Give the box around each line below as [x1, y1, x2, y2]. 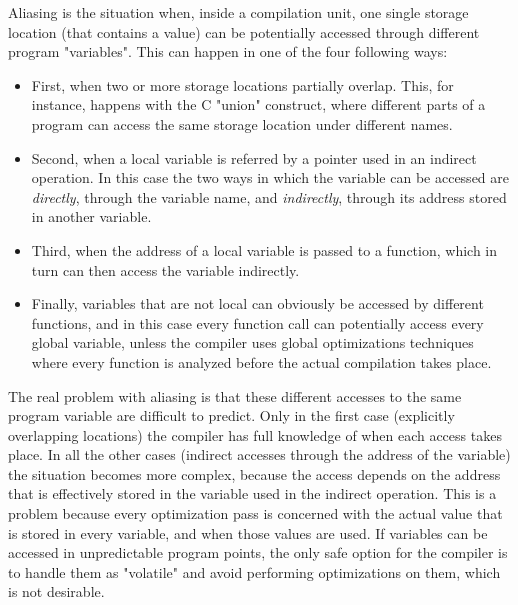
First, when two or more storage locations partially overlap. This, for [31, 74, 454, 95]
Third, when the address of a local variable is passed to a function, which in [31, 239, 498, 260]
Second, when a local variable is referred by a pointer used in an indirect [31, 147, 477, 168]
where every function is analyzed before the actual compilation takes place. [31, 351, 492, 372]
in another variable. [31, 206, 152, 227]
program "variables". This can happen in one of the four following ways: [8, 41, 448, 62]
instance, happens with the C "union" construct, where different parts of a [31, 94, 486, 115]
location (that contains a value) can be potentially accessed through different [8, 21, 480, 42]
